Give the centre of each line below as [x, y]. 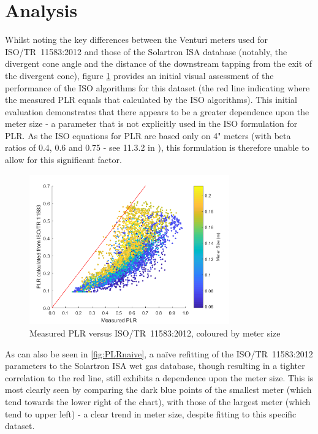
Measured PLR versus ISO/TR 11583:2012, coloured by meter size [155, 333]
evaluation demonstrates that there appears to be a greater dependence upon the [157, 111]
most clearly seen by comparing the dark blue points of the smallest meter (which [158, 390]
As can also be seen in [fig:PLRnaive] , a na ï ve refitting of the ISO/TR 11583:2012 [159, 353]
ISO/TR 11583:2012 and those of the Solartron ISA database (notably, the [146, 51]
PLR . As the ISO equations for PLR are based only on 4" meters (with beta [148, 135]
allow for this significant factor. [63, 160]
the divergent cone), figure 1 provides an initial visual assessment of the [139, 75]
